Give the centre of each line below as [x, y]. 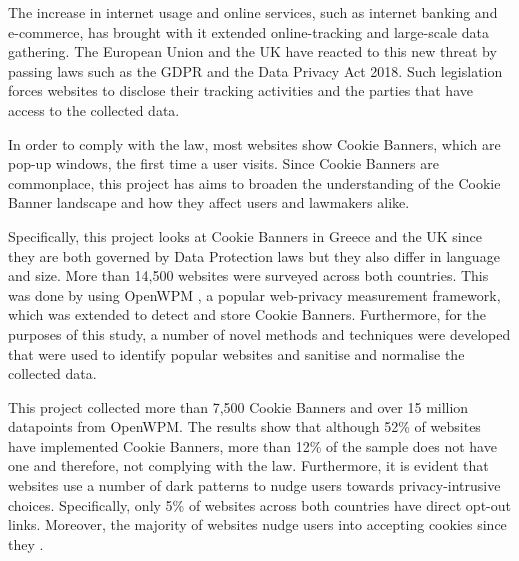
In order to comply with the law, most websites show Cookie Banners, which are [254, 143]
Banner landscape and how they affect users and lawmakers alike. [209, 202]
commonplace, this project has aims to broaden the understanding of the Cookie [254, 182]
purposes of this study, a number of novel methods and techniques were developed [259, 333]
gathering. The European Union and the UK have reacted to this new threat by [252, 51]
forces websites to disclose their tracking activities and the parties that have [240, 90]
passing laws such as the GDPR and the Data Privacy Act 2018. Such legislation [255, 70]
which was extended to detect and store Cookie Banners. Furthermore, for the [247, 314]
